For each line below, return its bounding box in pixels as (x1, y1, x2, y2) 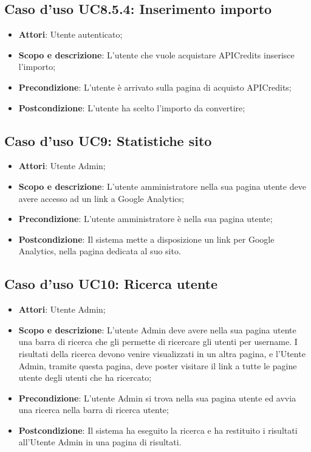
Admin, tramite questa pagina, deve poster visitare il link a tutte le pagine (18, 359, 297, 372)
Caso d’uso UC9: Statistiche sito (4, 131, 212, 150)
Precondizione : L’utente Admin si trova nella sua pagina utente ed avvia (18, 391, 296, 404)
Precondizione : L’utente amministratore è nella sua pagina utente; (18, 212, 273, 225)
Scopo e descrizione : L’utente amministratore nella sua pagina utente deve (18, 179, 306, 192)
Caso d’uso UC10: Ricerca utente (4, 274, 218, 293)
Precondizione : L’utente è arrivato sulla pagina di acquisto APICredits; (18, 80, 292, 93)
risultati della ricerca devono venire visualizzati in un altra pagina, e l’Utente (18, 347, 306, 360)
